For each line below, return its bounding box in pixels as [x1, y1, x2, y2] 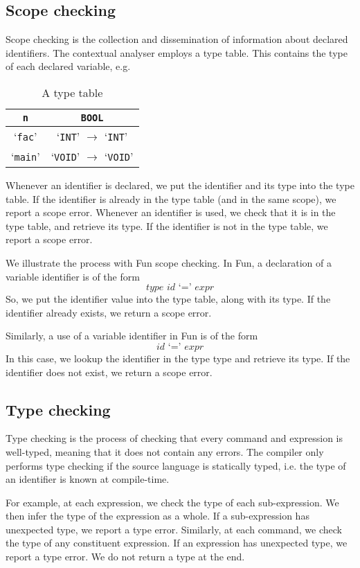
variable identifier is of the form [6, 269, 140, 283]
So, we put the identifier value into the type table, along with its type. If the [6, 292, 331, 306]
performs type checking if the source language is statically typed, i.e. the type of [6, 458, 346, 472]
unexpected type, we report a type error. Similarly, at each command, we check [6, 522, 342, 536]
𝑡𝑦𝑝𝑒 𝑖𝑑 [145, 283, 176, 293]
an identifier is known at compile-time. [6, 472, 170, 486]
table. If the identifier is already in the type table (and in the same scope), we [6, 191, 336, 206]
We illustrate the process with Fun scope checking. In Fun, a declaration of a [6, 255, 332, 269]
